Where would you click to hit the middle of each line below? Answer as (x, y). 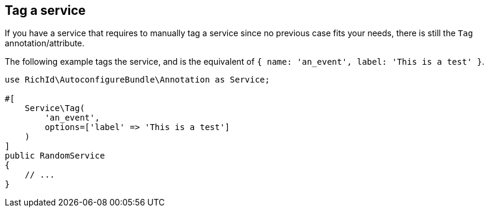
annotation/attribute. (45, 43)
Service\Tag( (55, 108)
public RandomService (55, 156)
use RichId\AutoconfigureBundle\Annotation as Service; (137, 80)
